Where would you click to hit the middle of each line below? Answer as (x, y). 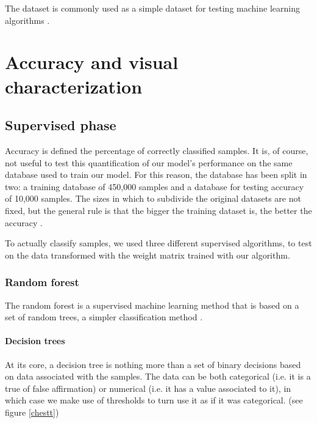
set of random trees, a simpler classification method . (104, 317)
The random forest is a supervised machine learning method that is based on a (152, 305)
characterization (74, 86)
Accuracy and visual (92, 62)
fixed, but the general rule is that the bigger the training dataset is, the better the (158, 210)
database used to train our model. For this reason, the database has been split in (156, 175)
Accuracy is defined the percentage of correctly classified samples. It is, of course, (157, 150)
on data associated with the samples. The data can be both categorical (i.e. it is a (158, 376)
